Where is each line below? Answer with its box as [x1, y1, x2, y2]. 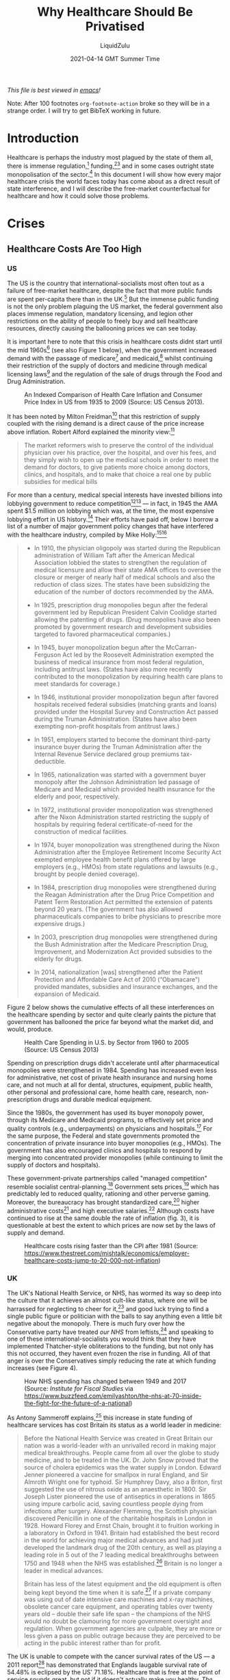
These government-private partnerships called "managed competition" [7, 1173, 207, 1182]
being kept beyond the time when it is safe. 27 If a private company [23, 1587, 211, 1596]
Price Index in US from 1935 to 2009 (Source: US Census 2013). [24, 398, 205, 406]
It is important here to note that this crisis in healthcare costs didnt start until [7, 337, 222, 345]
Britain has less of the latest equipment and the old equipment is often [23, 1579, 222, 1587]
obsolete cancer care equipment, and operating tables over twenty [23, 1603, 213, 1611]
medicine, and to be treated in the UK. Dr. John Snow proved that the [23, 1456, 219, 1464]
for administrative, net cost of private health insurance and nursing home [7, 1073, 214, 1082]
